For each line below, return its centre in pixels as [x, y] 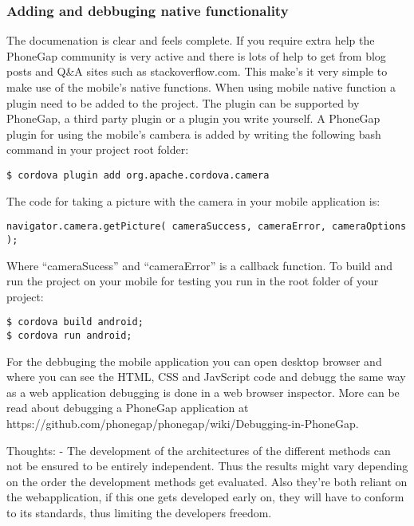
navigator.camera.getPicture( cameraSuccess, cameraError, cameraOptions [207, 227]
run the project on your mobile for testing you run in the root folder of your [193, 281]
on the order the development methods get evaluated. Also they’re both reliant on [207, 481]
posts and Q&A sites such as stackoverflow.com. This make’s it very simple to [197, 71]
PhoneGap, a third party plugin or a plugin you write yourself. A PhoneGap [193, 118]
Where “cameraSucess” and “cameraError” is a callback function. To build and [200, 265]
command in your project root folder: [98, 149]
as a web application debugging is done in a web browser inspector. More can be [203, 392]
